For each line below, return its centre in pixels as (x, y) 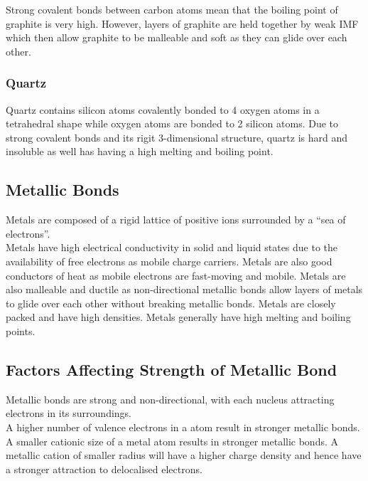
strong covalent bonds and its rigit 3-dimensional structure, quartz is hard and (177, 137)
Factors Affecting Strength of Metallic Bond (172, 369)
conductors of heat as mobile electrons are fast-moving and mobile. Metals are (176, 275)
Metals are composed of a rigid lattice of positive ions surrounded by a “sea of (176, 220)
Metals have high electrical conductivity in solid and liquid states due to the (172, 247)
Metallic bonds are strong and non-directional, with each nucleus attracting (170, 399)
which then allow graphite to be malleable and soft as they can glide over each (177, 37)
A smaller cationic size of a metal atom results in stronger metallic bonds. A (172, 441)
